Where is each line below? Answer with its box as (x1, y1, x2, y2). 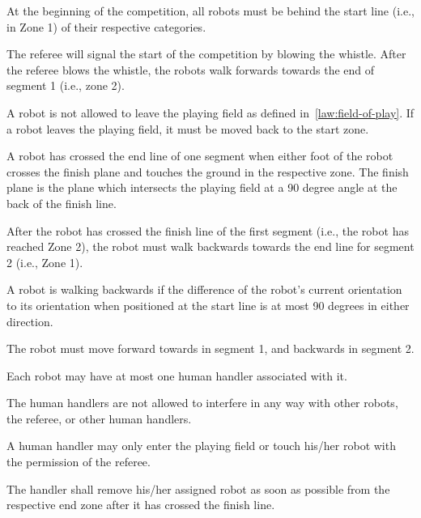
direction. (6, 312, 53, 329)
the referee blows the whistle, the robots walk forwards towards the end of (6, 61, 375, 78)
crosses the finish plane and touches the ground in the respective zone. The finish (6, 163, 409, 180)
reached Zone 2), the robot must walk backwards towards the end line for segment (6, 238, 415, 255)
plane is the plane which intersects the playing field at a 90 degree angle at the (6, 179, 398, 196)
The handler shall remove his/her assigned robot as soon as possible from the (6, 480, 390, 497)
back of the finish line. (6, 194, 117, 211)
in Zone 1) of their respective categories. (6, 18, 206, 35)
